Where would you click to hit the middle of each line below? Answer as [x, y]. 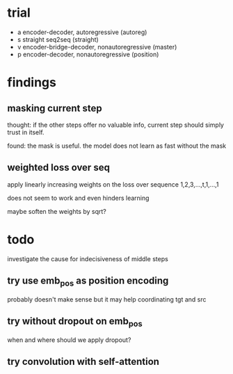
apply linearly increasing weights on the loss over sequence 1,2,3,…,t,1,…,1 [113, 184]
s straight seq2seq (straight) [58, 39]
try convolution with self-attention [83, 362]
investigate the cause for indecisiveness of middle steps [88, 258]
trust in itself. [26, 132]
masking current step [55, 108]
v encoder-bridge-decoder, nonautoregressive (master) [97, 47]
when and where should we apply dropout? [69, 340]
